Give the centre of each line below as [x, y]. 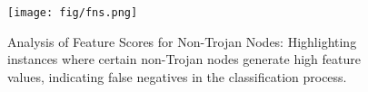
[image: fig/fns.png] [73, 13]
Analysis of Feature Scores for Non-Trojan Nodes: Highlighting [182, 41]
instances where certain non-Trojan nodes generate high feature [184, 59]
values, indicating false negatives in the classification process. [177, 76]
